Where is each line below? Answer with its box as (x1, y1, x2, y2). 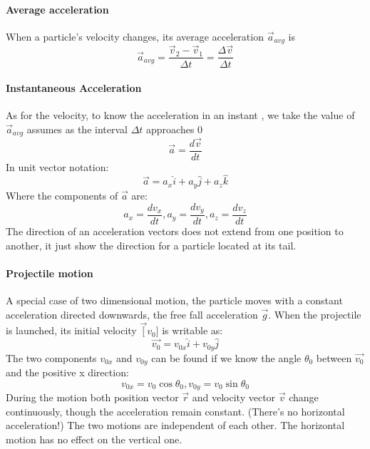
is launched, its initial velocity (6, 323, 137, 338)
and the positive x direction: (6, 365, 129, 380)
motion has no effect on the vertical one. (6, 431, 183, 446)
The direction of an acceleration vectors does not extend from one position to (6, 224, 344, 238)
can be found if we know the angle (151, 350, 302, 365)
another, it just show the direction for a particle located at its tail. (6, 237, 297, 252)
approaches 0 (146, 121, 203, 136)
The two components (6, 350, 97, 365)
